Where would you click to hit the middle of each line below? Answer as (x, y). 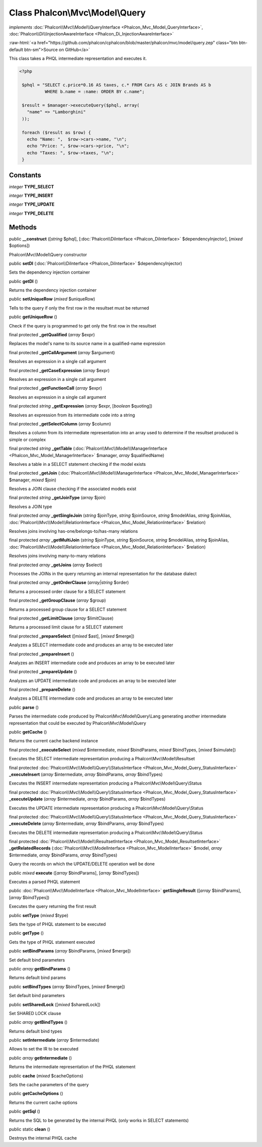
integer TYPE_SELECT (32, 186)
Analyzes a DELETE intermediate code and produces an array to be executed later (91, 698)
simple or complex (27, 440)
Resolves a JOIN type (31, 507)
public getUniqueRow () (33, 317)
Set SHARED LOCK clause (35, 1013)
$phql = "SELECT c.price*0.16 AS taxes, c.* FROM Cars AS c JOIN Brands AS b (116, 85)
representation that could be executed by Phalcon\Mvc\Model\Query (78, 723)
